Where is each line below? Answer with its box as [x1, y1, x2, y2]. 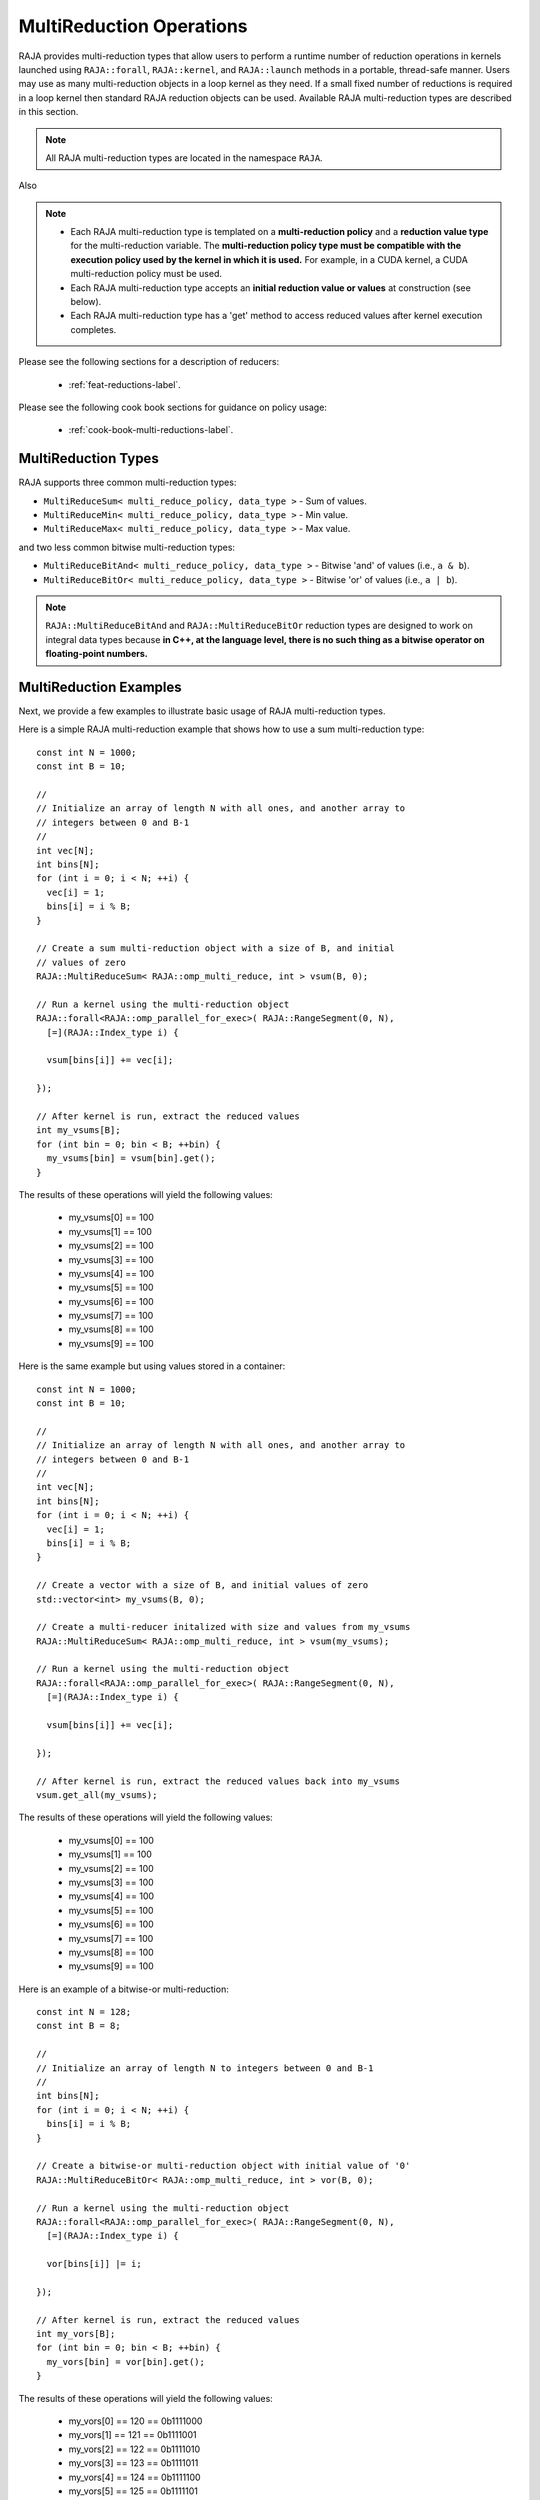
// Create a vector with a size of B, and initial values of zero [36, 1580, 369, 1591]
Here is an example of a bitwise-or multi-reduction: [18, 1983, 229, 1995]
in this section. [18, 106, 79, 118]
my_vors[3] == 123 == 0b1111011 [68, 2457, 199, 2469]
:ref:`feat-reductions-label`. [68, 378, 182, 390]
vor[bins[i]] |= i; [46, 2258, 142, 2270]
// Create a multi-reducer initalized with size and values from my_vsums [36, 1621, 411, 1633]
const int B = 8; [36, 2020, 121, 2032]
